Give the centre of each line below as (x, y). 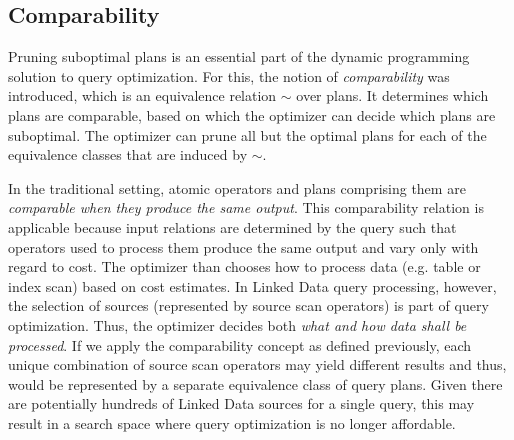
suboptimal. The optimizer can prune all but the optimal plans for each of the (247, 134)
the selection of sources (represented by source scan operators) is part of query (248, 305)
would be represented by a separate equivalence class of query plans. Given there (255, 383)
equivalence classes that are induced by (128, 154)
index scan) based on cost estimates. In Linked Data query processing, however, (252, 285)
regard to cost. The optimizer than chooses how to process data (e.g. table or (244, 266)
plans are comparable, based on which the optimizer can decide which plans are (252, 114)
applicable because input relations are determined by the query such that (232, 226)
